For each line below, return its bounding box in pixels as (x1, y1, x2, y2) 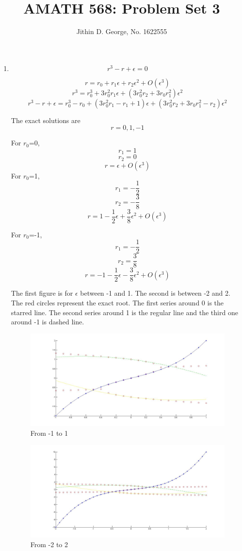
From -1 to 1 (30, 428, 68, 438)
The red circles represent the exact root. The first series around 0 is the (11, 297, 224, 307)
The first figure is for (11, 288, 73, 298)
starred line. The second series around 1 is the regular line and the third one (11, 307, 238, 317)
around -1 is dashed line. (11, 317, 84, 327)
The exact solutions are (11, 115, 81, 125)
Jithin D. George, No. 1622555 (76, 26, 167, 36)
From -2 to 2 (30, 539, 68, 549)
